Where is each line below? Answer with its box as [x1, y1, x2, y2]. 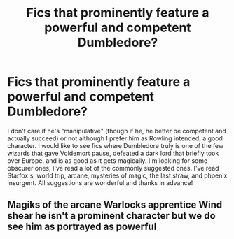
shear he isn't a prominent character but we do [7, 210, 216, 222]
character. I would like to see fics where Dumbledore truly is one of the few [7, 141, 224, 150]
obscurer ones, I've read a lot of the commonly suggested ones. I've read [7, 164, 219, 172]
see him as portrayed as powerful [7, 221, 157, 233]
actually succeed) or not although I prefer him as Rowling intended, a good [7, 134, 223, 143]
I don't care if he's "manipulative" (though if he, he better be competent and [7, 126, 226, 135]
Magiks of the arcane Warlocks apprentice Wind [7, 199, 223, 211]
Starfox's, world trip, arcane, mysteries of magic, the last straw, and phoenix [7, 171, 228, 180]
